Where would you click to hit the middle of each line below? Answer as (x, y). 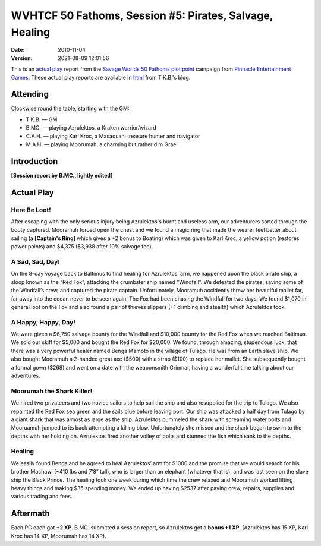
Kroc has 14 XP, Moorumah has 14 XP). (59, 536)
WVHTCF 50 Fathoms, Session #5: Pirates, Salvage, (142, 15)
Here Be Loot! (31, 210)
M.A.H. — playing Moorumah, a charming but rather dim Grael (102, 144)
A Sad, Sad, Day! (36, 261)
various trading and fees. (42, 497)
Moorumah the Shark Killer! (52, 391)
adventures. (26, 376)
